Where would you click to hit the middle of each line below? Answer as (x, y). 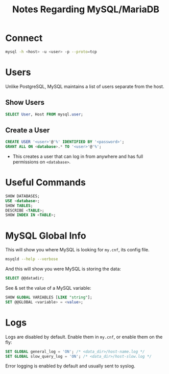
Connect (24, 38)
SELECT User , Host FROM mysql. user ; (44, 114)
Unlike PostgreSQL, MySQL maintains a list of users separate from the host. (85, 86)
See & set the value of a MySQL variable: (48, 288)
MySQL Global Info (46, 236)
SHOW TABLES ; (19, 205)
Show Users (25, 102)
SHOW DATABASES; (22, 196)
